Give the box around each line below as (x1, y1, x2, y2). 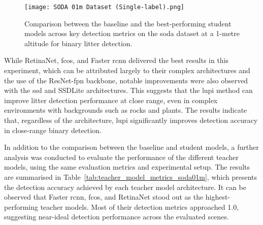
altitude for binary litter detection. (24, 38, 133, 48)
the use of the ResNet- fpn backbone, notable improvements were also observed (4, 75, 248, 85)
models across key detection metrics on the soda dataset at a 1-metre (24, 28, 240, 39)
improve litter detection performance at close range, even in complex (4, 94, 218, 105)
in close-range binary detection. (4, 124, 102, 135)
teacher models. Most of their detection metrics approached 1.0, (40, 201, 239, 212)
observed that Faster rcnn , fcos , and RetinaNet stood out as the (4, 191, 204, 202)
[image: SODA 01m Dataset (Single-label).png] (24, 4, 184, 11)
